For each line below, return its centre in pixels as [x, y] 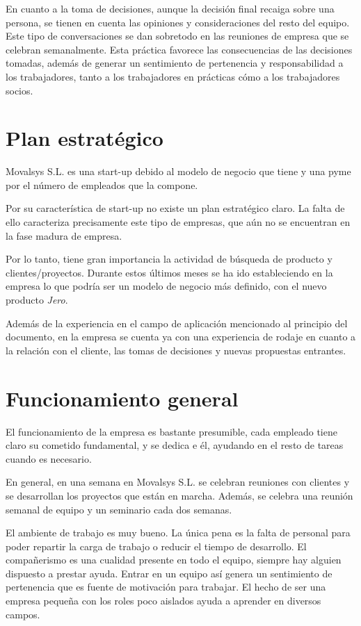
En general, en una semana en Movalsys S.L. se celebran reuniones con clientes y [178, 482]
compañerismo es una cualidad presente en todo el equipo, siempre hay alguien [174, 560]
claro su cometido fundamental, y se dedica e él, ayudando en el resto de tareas [175, 445]
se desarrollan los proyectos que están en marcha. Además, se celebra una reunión [179, 495]
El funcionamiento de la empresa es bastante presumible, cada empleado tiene [171, 431]
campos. [23, 614]
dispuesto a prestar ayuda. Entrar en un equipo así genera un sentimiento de [169, 573]
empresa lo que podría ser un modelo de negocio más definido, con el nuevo [166, 286]
